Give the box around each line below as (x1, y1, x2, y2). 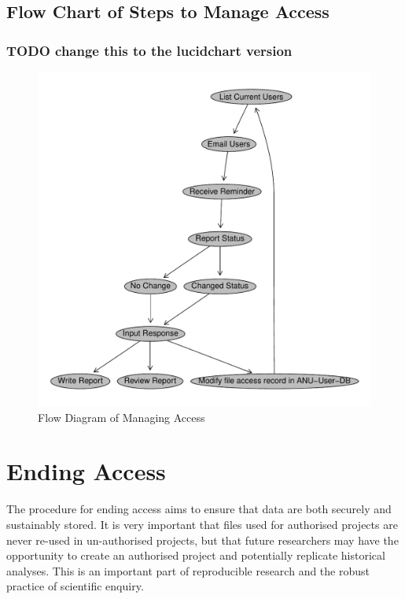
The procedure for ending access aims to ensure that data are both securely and (6, 501, 392, 517)
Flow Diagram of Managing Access (38, 409, 205, 425)
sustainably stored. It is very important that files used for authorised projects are (6, 516, 398, 532)
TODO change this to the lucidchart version (6, 40, 293, 60)
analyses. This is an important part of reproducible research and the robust (6, 562, 370, 579)
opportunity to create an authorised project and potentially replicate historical (6, 547, 385, 564)
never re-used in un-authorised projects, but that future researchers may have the (6, 531, 399, 548)
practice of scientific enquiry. (6, 578, 144, 594)
